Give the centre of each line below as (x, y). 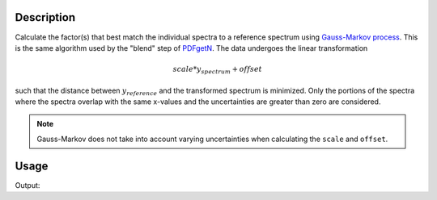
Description (45, 17)
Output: (28, 185)
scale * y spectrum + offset (218, 70)
